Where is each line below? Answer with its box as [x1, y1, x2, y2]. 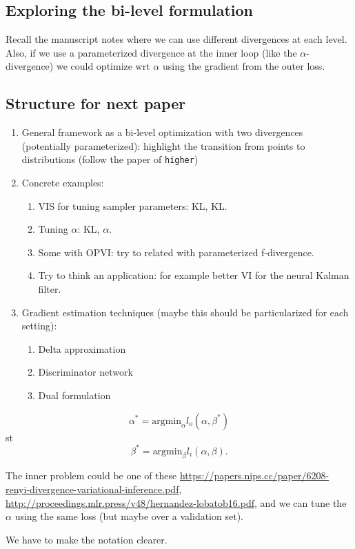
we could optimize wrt [56, 59, 150, 73]
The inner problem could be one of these [6, 468, 177, 483]
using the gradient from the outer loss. [162, 59, 325, 73]
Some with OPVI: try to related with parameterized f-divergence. [38, 244, 314, 259]
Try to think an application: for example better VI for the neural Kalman [38, 268, 349, 282]
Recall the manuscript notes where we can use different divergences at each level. [6, 32, 347, 46]
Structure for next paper [6, 93, 186, 114]
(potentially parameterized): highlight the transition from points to [21, 138, 305, 153]
